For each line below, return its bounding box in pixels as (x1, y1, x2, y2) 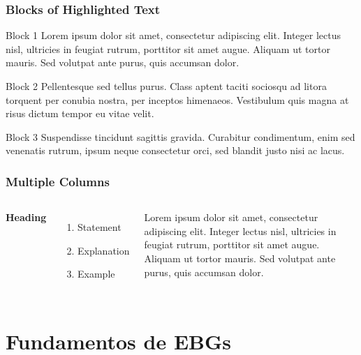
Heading (6, 210, 47, 225)
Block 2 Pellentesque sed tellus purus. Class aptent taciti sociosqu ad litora (6, 79, 327, 93)
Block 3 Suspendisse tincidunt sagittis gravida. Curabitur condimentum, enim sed (6, 129, 355, 144)
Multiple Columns (6, 172, 110, 190)
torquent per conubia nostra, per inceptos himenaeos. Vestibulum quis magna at (6, 92, 349, 107)
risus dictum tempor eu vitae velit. (6, 106, 154, 121)
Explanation (78, 243, 130, 257)
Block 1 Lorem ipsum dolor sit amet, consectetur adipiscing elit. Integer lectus (6, 28, 341, 43)
